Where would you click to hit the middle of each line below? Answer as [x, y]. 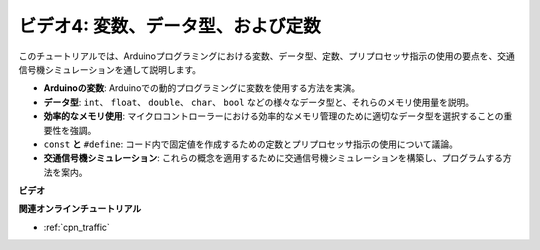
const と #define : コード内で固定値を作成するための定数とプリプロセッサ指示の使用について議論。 [251, 144]
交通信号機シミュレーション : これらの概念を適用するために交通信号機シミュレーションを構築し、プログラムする [273, 158]
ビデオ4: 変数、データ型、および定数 [169, 26]
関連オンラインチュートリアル [80, 209]
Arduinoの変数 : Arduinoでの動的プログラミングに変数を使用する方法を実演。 [202, 88]
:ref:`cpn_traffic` [76, 227]
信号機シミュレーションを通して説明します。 [110, 69]
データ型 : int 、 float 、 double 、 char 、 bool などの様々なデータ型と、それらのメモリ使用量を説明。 [259, 102]
